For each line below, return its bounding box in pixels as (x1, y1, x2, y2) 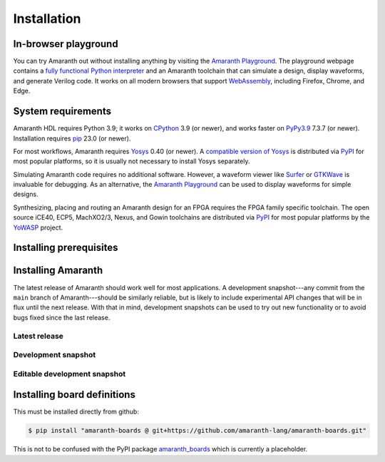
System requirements (13, 106, 112, 118)
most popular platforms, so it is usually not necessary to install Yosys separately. (13, 157, 250, 165)
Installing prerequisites (13, 242, 118, 254)
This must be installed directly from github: (13, 407, 139, 416)
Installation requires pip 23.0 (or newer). (13, 134, 131, 143)
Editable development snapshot (13, 369, 126, 379)
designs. (13, 190, 38, 199)
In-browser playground (13, 38, 118, 50)
